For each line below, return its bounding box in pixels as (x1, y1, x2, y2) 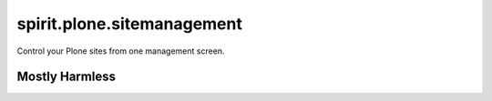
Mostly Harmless (16, 69, 116, 85)
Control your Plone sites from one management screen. (16, 45, 225, 56)
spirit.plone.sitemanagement (16, 14, 243, 34)
